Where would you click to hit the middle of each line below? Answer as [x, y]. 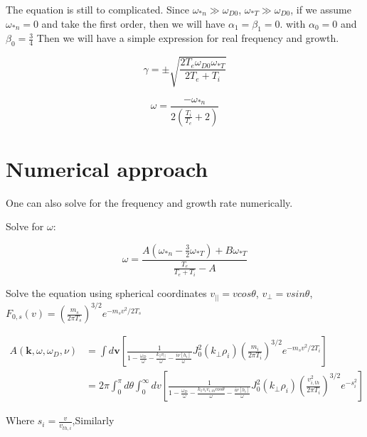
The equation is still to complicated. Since [97, 9]
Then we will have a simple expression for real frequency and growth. [188, 38]
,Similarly [93, 420]
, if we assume [321, 9]
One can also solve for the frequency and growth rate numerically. [149, 202]
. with [293, 23]
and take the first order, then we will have [133, 23]
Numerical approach [107, 168]
